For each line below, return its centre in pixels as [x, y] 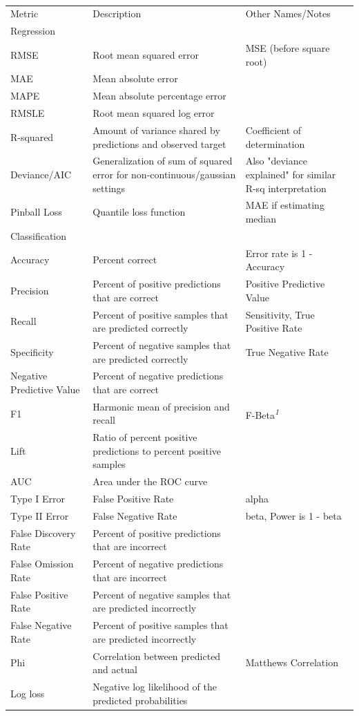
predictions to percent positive [157, 450]
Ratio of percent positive [145, 437]
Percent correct [125, 260]
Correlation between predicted [157, 656]
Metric [25, 13]
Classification [39, 235]
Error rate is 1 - [279, 253]
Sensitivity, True [280, 314]
